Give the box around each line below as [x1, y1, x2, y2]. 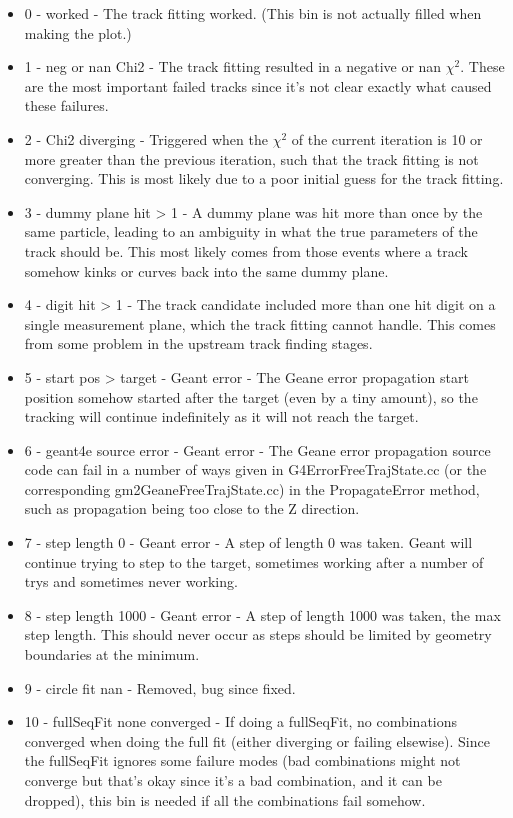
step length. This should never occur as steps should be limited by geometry [24, 624, 492, 645]
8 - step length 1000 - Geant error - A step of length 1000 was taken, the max [24, 604, 501, 625]
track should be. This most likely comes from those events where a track [24, 240, 468, 261]
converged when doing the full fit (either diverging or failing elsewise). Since [24, 730, 490, 751]
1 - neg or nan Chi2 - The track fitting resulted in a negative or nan [24, 56, 442, 77]
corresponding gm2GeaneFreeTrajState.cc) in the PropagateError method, [24, 478, 480, 499]
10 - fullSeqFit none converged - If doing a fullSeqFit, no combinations [24, 711, 458, 732]
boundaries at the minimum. [24, 644, 200, 665]
